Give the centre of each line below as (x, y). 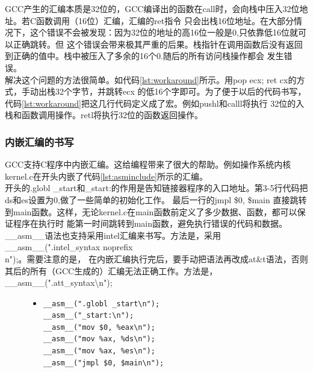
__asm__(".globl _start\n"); (101, 304)
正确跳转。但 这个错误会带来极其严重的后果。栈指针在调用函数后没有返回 (158, 44)
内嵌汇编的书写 (39, 141)
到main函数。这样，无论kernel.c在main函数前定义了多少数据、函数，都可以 (151, 211)
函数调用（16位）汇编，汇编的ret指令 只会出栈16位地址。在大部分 (165, 20)
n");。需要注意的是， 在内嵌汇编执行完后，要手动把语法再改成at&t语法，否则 (156, 258)
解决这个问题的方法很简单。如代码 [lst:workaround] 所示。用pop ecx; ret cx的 (151, 79)
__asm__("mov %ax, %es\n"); (99, 351)
